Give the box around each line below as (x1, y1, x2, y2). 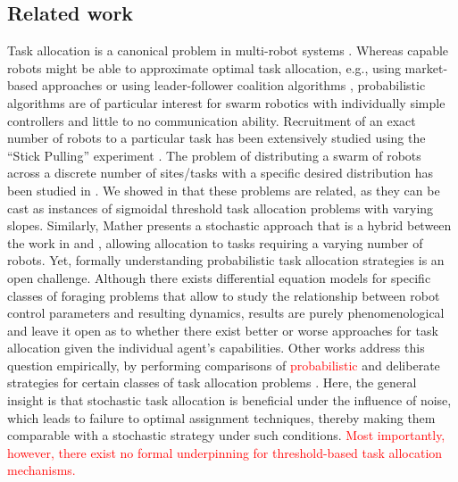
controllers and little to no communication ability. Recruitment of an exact (7, 111, 416, 129)
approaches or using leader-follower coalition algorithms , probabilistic (41, 76, 426, 95)
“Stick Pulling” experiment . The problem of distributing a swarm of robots (7, 145, 421, 164)
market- (404, 58, 448, 77)
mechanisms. (7, 461, 76, 479)
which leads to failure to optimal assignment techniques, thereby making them (7, 408, 436, 427)
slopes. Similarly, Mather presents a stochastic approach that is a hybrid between (7, 216, 452, 235)
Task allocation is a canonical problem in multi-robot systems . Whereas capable (7, 41, 449, 60)
